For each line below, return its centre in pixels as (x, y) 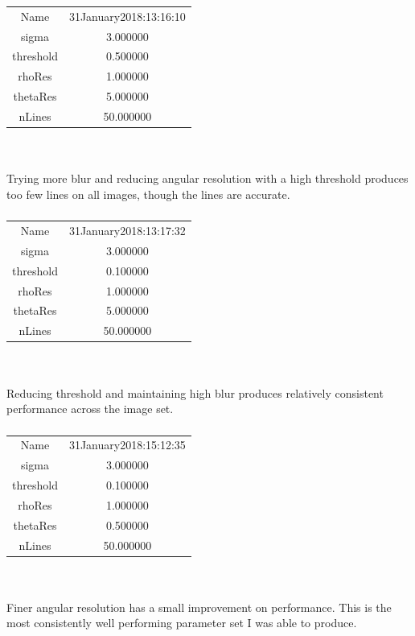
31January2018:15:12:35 (127, 445)
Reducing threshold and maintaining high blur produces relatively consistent (195, 392)
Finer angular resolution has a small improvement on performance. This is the (199, 607)
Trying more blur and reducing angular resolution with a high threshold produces (207, 178)
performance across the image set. (90, 409)
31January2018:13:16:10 (127, 16)
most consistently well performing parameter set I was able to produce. (182, 623)
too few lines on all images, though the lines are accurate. (148, 194)
